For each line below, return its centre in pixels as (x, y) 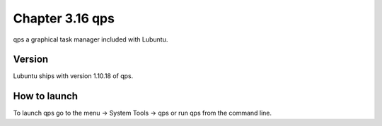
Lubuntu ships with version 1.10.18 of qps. (73, 76)
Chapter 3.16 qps (64, 18)
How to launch (45, 96)
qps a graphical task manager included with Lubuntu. (91, 39)
